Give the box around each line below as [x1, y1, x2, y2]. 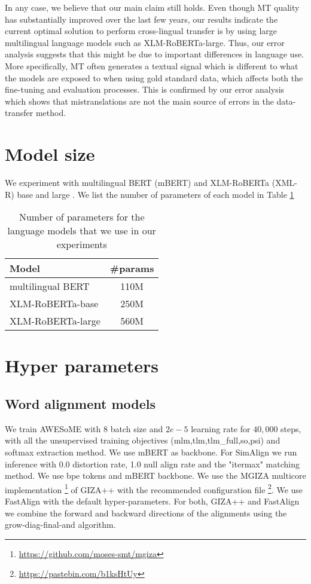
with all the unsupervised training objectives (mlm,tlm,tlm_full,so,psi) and [5, 434, 280, 447]
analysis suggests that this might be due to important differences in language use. [5, 48, 304, 60]
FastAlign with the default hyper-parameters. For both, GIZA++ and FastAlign [5, 495, 300, 507]
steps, [280, 422, 301, 435]
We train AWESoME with [5, 422, 101, 435]
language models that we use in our [7, 224, 156, 238]
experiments [56, 237, 107, 252]
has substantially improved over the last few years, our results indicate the [5, 13, 278, 25]
